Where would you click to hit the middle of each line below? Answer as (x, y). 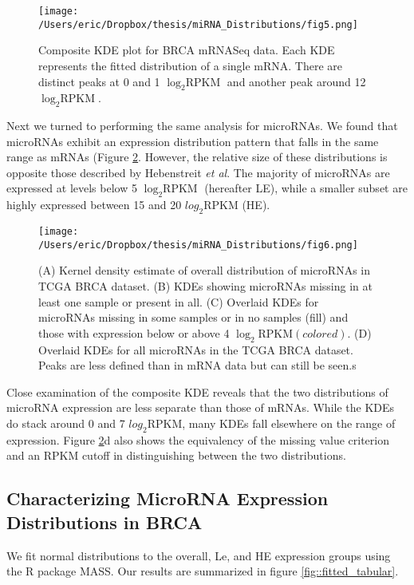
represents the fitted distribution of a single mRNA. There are (191, 65)
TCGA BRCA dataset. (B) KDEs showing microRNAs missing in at (205, 285)
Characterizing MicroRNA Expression (168, 498)
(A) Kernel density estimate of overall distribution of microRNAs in (204, 270)
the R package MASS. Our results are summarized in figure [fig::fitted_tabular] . (203, 571)
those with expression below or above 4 (134, 332)
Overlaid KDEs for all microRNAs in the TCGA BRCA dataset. (196, 349)
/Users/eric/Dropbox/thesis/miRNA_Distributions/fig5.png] (198, 24)
